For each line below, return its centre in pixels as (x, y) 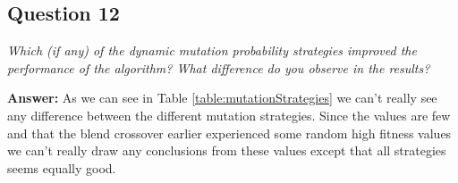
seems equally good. (62, 167)
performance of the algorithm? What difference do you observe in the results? (219, 67)
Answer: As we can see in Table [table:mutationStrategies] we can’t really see (222, 98)
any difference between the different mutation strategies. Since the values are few (229, 115)
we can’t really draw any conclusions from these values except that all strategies (227, 150)
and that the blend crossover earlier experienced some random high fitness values (229, 133)
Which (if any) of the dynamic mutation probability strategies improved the (212, 50)
